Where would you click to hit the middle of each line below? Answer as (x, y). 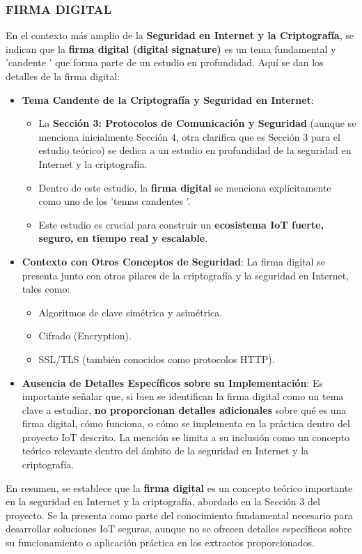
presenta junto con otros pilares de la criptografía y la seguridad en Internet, (186, 275)
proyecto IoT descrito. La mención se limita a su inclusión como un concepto (186, 437)
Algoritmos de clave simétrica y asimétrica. (131, 312)
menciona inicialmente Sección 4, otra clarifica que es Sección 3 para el (189, 136)
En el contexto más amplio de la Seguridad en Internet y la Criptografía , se (180, 35)
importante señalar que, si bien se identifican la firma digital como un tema (183, 396)
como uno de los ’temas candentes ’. (115, 201)
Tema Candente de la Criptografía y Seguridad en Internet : (168, 99)
